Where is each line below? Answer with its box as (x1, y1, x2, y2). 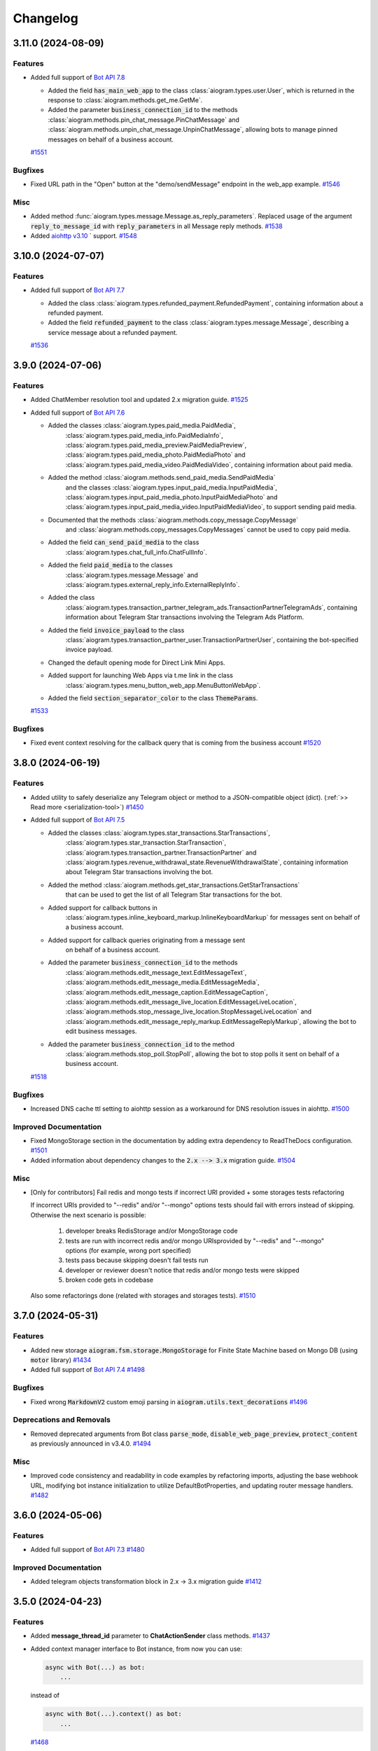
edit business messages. (65, 1027, 137, 1036)
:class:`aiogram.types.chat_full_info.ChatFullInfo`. (65, 548, 208, 556)
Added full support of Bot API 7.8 (30, 74, 125, 82)
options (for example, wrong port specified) (65, 1246, 192, 1254)
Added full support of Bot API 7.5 (30, 816, 125, 824)
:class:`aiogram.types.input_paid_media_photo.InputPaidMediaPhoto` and (65, 492, 278, 501)
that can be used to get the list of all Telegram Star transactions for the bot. (65, 890, 283, 899)
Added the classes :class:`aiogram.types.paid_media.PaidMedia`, (48, 421, 236, 430)
